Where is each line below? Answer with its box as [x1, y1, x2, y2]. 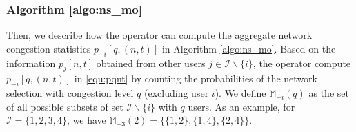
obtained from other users [96, 55, 206, 70]
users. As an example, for [188, 99, 295, 113]
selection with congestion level [6, 86, 134, 100]
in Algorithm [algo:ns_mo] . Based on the [161, 41, 336, 55]
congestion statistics [6, 41, 91, 55]
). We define [215, 86, 266, 100]
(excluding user [144, 86, 209, 100]
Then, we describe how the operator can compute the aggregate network [6, 28, 313, 42]
